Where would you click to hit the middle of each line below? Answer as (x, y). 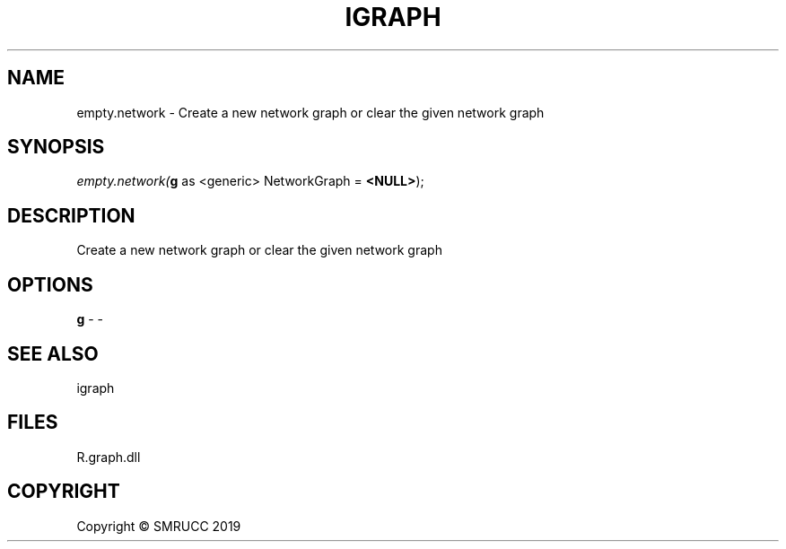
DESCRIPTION (71, 215)
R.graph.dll (109, 457)
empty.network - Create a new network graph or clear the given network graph (310, 112)
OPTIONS (50, 284)
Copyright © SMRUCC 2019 (159, 526)
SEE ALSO (53, 353)
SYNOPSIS (56, 147)
